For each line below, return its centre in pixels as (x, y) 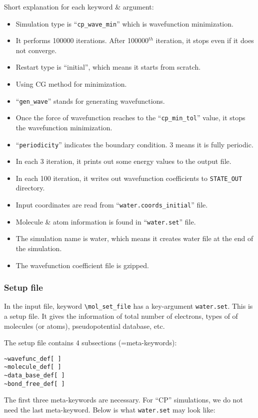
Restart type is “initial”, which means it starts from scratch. (108, 67)
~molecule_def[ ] (33, 367)
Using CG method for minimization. (71, 84)
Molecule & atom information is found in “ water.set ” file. (106, 221)
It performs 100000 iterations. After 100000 (82, 40)
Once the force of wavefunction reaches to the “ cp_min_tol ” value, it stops (130, 118)
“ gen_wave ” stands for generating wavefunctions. (90, 100)
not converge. (36, 50)
